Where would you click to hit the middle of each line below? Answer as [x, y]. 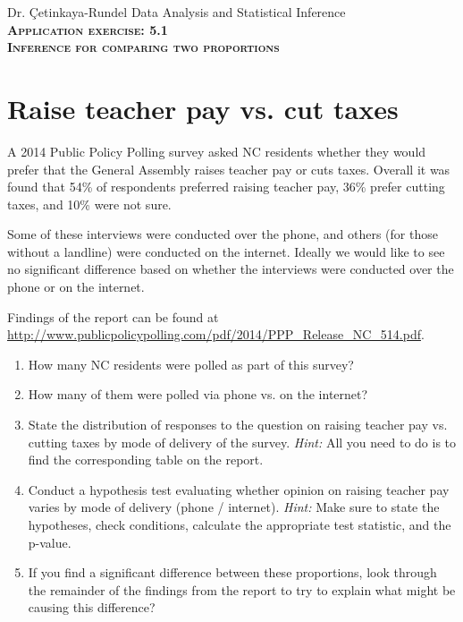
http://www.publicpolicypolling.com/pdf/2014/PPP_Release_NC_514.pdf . [216, 334]
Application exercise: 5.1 [88, 29]
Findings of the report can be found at [113, 316]
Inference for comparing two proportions [143, 47]
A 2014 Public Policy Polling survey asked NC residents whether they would [217, 151]
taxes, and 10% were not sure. [89, 204]
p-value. [50, 542]
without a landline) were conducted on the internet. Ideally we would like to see [226, 251]
